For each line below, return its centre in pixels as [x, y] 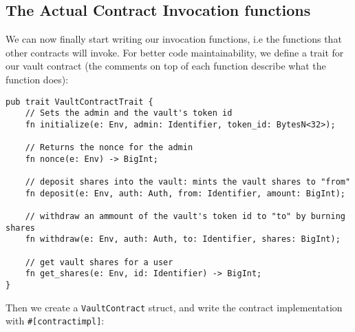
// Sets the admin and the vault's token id [129, 113]
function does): [37, 79]
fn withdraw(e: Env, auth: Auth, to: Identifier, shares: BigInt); [183, 239]
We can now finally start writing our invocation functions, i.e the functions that [174, 39]
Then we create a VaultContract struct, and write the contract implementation [174, 307]
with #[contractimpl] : [55, 321]
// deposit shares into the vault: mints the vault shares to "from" [188, 182]
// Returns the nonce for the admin [109, 148]
